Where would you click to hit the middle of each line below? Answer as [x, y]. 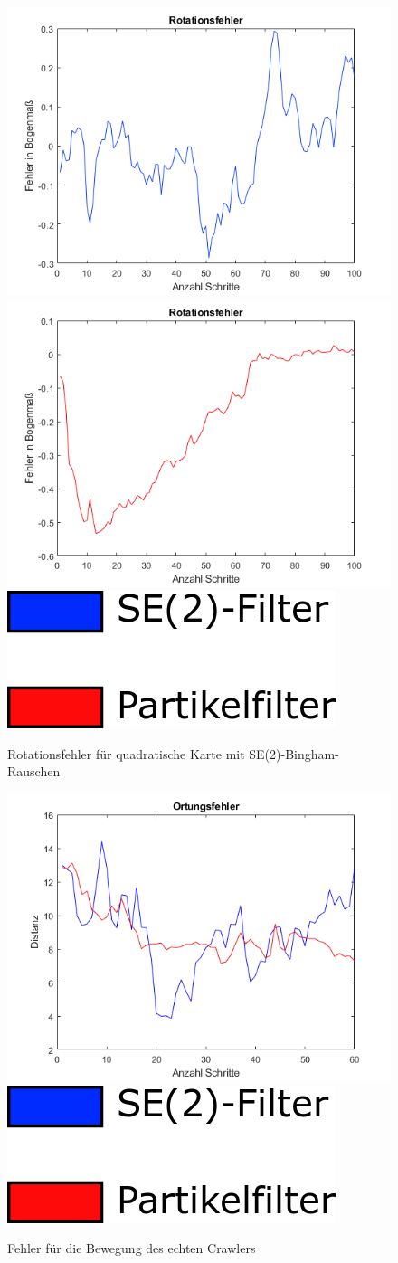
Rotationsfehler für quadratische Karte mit [126, 753]
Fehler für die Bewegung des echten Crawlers [132, 1248]
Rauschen [34, 771]
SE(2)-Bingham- [294, 753]
